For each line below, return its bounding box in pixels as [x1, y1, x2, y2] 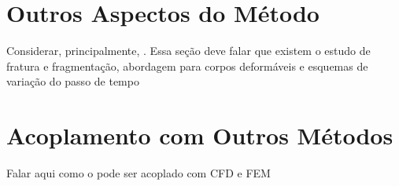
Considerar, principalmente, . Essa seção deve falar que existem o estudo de [6, 42, 371, 59]
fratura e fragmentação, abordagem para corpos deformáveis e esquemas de [6, 57, 368, 74]
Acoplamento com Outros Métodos [6, 119, 393, 151]
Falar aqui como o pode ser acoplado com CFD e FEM [6, 165, 271, 181]
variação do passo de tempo [6, 73, 139, 89]
